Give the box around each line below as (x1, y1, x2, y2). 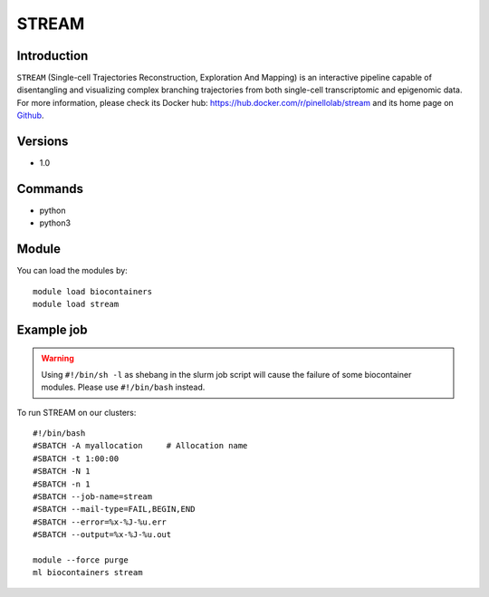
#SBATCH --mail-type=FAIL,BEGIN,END (33, 504, 196, 515)
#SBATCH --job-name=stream (33, 492, 153, 502)
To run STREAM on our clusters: (16, 407, 137, 418)
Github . (16, 110, 44, 121)
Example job (16, 322, 88, 337)
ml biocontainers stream (33, 567, 143, 578)
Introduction (16, 48, 89, 63)
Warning (41, 352, 74, 363)
